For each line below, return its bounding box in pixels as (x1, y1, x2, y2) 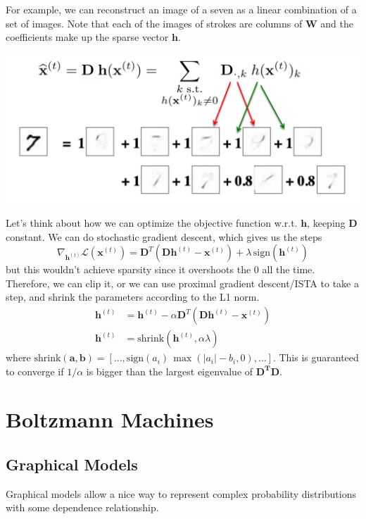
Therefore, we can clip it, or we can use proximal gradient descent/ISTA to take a (6, 275, 359, 290)
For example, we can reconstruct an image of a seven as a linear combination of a (6, 2, 357, 16)
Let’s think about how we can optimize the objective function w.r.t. (6, 215, 298, 230)
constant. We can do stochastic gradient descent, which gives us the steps (6, 229, 322, 244)
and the (320, 15, 353, 30)
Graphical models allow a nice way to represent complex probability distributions (6, 486, 357, 501)
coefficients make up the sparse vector (6, 30, 169, 44)
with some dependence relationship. (6, 500, 159, 515)
